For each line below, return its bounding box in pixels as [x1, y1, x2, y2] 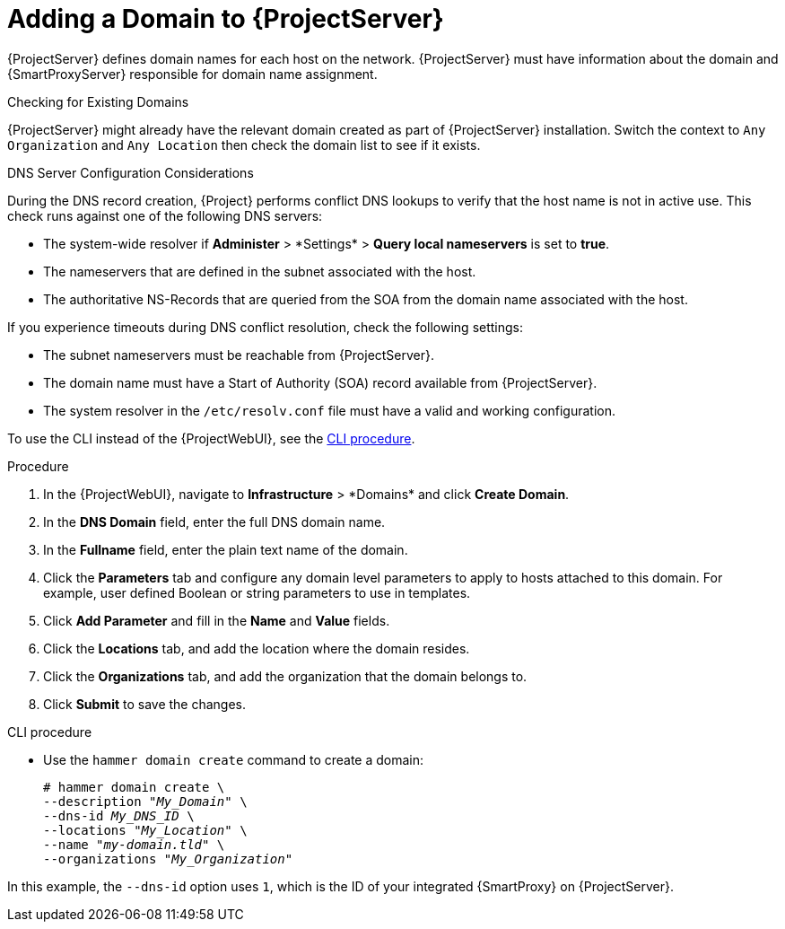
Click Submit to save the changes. [43, 696, 247, 712]
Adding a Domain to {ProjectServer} [7, 4, 444, 34]
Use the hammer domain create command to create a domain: [43, 751, 424, 767]
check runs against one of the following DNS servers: [7, 207, 323, 223]
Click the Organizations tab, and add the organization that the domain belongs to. [43, 668, 528, 684]
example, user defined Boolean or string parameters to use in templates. [43, 584, 471, 600]
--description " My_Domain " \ [43, 793, 248, 809]
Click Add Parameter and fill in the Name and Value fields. [43, 612, 390, 628]
